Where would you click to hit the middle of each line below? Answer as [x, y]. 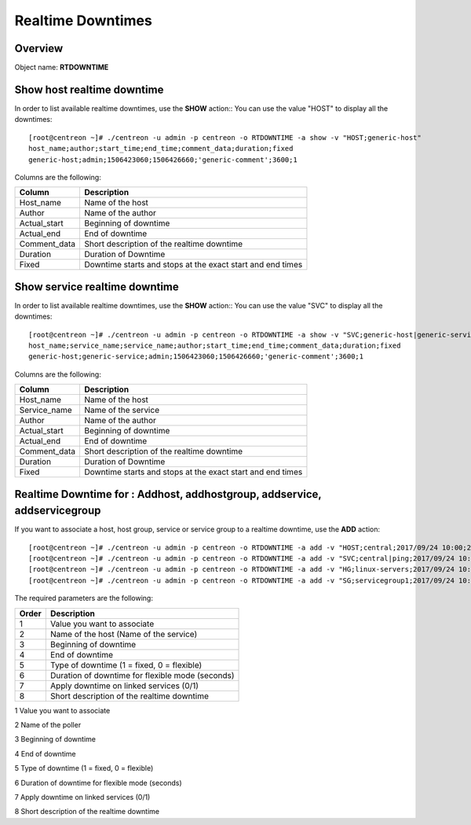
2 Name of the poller [48, 725]
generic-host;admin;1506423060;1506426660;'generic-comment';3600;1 [163, 160]
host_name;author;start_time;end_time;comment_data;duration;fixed [161, 149]
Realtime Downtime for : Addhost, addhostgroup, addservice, [168, 494]
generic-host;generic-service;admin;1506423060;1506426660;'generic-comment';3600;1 [196, 357]
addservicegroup [58, 511]
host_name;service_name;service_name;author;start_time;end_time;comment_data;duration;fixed [215, 346]
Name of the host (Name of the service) [124, 634]
